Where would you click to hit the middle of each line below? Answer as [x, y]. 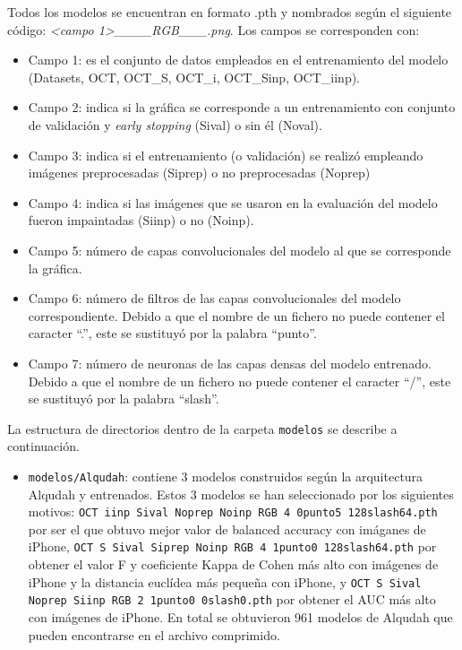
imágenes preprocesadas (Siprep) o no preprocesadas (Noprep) [199, 173]
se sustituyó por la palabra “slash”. [124, 399]
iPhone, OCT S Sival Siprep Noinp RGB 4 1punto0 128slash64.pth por [232, 546]
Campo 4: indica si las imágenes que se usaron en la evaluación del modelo [233, 202]
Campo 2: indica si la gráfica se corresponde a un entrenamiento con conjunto [242, 107]
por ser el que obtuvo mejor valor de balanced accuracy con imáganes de [227, 529]
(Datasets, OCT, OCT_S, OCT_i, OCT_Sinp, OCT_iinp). [194, 77]
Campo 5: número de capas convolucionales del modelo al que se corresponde [240, 250]
